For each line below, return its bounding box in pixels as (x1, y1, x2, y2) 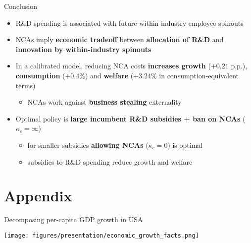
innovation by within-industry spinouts (15, 44, 151, 54)
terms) (15, 80, 36, 90)
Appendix (4, 185, 72, 206)
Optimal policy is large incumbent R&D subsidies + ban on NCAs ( (15, 113, 246, 123)
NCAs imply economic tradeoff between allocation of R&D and (15, 34, 224, 45)
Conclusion (4, 1, 37, 11)
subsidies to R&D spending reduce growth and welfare (27, 156, 193, 167)
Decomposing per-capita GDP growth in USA (4, 214, 143, 225)
